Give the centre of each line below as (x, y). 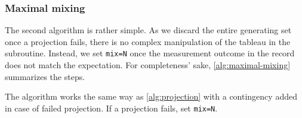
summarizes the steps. (45, 76)
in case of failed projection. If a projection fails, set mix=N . (111, 108)
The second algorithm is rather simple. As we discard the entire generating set (148, 30)
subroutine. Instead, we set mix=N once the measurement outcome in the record (150, 53)
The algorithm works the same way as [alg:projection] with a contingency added (151, 96)
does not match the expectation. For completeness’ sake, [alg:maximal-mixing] (148, 65)
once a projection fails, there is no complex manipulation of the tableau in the (148, 41)
